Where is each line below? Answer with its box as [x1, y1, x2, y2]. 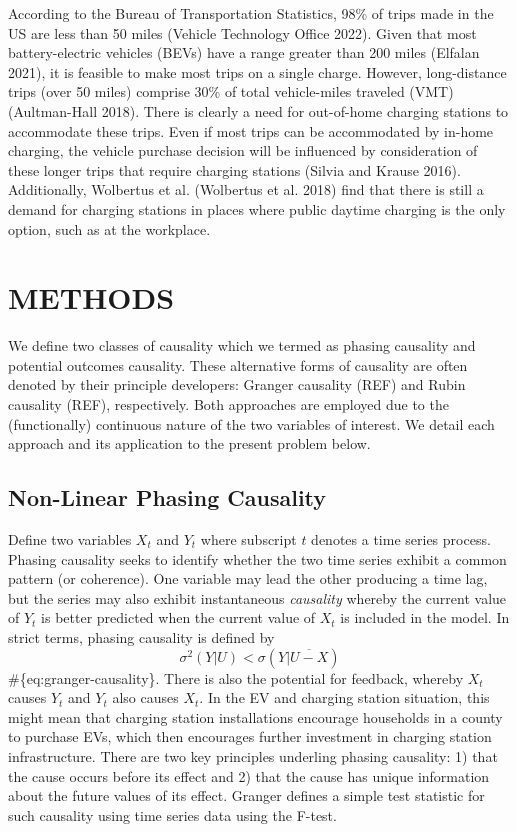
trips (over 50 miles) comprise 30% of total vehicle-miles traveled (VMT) [8, 81, 454, 102]
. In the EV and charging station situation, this [199, 687, 490, 708]
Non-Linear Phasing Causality [8, 482, 327, 513]
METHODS [8, 277, 175, 318]
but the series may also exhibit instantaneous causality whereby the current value [8, 587, 507, 608]
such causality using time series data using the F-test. [8, 804, 337, 825]
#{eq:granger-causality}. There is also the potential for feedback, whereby [8, 667, 464, 688]
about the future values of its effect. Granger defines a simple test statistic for [8, 785, 485, 806]
